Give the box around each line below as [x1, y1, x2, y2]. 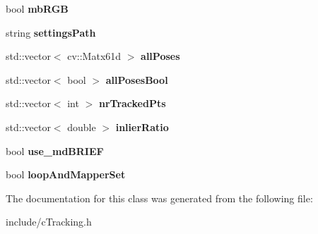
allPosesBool [105, 72, 168, 87]
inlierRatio [115, 119, 169, 134]
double [67, 119, 96, 134]
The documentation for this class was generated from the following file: [6, 190, 313, 205]
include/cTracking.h [6, 214, 92, 229]
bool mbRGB [6, 1, 69, 16]
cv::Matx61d [67, 49, 122, 63]
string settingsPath [6, 25, 96, 39]
